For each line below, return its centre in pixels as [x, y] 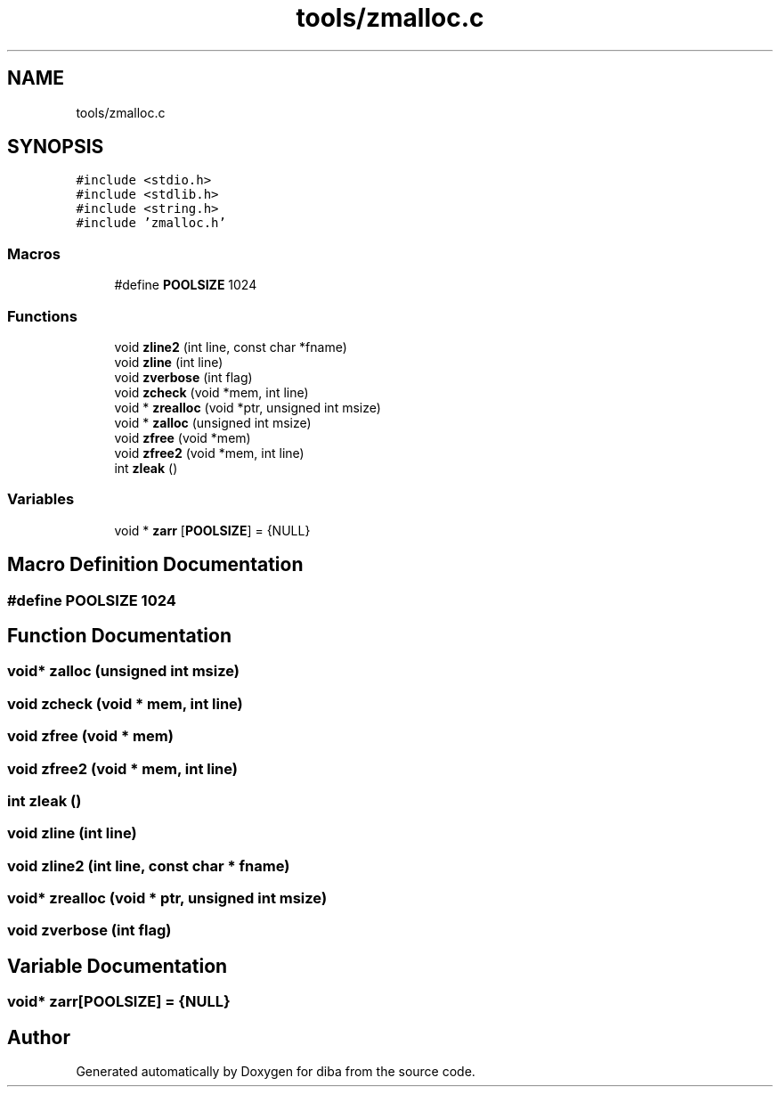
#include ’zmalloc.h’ [151, 223]
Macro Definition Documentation [155, 565]
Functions [42, 316]
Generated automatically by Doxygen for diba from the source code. [276, 1072]
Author [39, 1037]
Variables [41, 499]
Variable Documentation [118, 966]
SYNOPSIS [56, 147]
